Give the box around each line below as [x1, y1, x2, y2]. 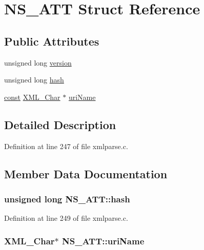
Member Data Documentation [4, 165, 168, 181]
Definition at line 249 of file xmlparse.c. [4, 213, 128, 223]
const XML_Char [4, 91, 60, 102]
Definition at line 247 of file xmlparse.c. [4, 140, 128, 151]
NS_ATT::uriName [62, 234, 145, 247]
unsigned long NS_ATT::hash [4, 192, 130, 205]
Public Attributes [4, 33, 99, 49]
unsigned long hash [4, 74, 64, 85]
